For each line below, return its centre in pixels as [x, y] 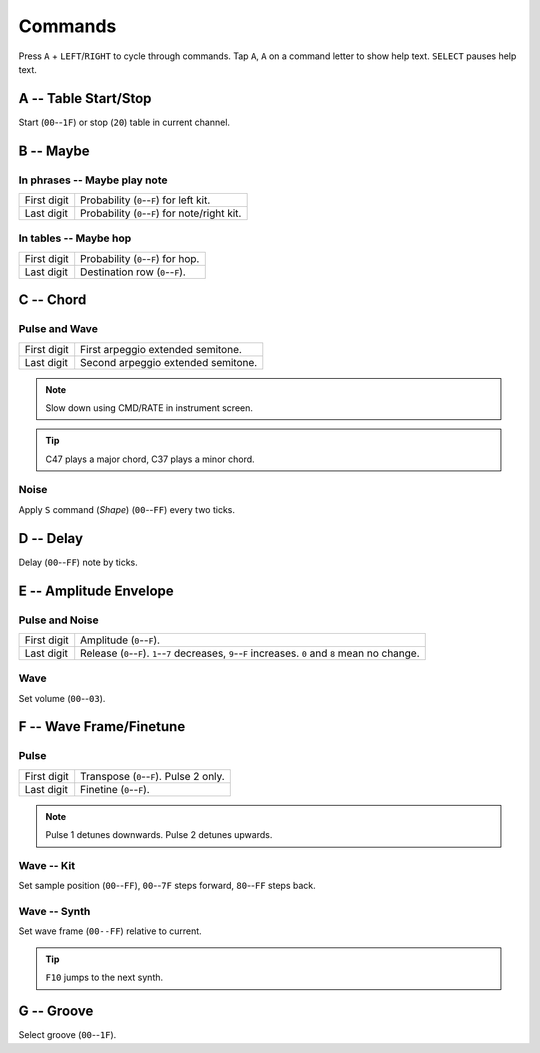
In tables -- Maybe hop [75, 238]
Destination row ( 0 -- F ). [133, 272]
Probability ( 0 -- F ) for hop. [140, 258]
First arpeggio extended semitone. [161, 349]
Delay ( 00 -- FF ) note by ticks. [78, 562]
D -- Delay [51, 538]
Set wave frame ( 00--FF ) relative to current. [110, 931]
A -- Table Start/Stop [85, 98]
